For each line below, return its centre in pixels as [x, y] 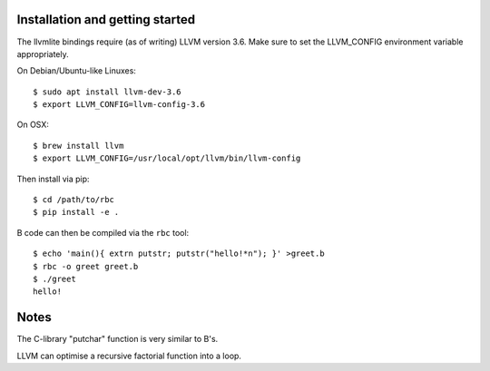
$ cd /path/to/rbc [74, 200]
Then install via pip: [53, 179]
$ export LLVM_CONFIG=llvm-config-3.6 [119, 105]
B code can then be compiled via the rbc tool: [103, 232]
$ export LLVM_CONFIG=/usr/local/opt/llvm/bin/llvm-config [167, 158]
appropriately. [43, 54]
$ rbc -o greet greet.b [86, 266]
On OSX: [33, 125]
